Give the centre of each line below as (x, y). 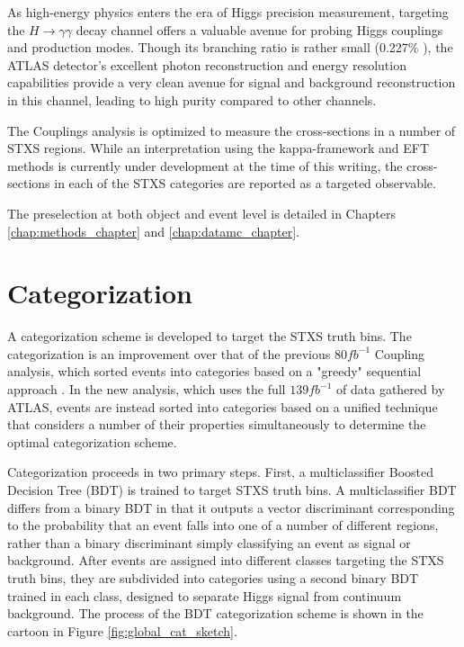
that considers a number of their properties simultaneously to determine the (217, 424)
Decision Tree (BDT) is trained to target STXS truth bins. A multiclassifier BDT (232, 490)
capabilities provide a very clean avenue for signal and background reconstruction (232, 82)
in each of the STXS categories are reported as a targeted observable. (245, 183)
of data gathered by (391, 389)
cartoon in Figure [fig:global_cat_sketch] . (122, 630)
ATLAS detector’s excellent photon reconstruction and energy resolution (207, 64)
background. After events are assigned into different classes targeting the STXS (226, 560)
